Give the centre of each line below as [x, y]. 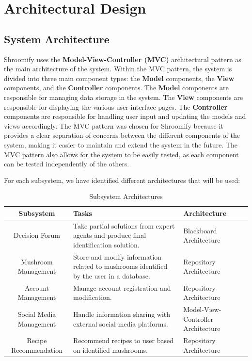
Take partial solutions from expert [124, 225]
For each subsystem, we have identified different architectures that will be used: [122, 180]
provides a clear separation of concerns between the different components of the [122, 135]
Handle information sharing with [122, 314]
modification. [92, 297]
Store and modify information [117, 256]
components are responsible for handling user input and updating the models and [125, 116]
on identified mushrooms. [110, 350]
